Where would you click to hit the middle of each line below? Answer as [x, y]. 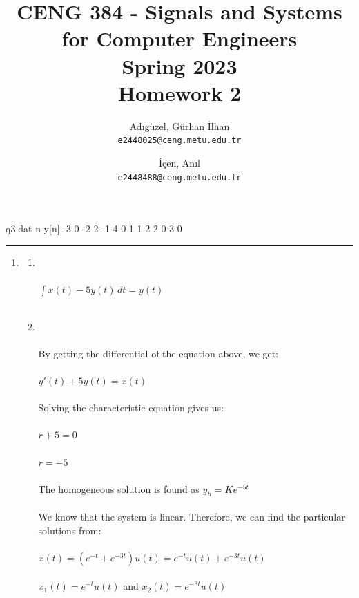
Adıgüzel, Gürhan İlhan [179, 125]
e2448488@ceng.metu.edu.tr [179, 177]
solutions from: [70, 530]
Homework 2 [179, 92]
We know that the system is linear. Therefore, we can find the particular [192, 517]
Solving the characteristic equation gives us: [131, 408]
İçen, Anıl [179, 162]
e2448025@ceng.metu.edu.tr [179, 141]
